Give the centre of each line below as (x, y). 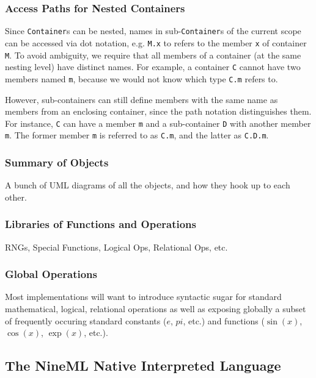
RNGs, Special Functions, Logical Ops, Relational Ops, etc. (116, 247)
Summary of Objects (57, 162)
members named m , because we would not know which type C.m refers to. (141, 78)
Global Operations (51, 274)
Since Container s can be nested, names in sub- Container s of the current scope (153, 31)
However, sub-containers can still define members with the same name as (141, 99)
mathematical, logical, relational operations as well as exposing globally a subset (156, 309)
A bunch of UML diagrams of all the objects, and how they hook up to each (148, 185)
